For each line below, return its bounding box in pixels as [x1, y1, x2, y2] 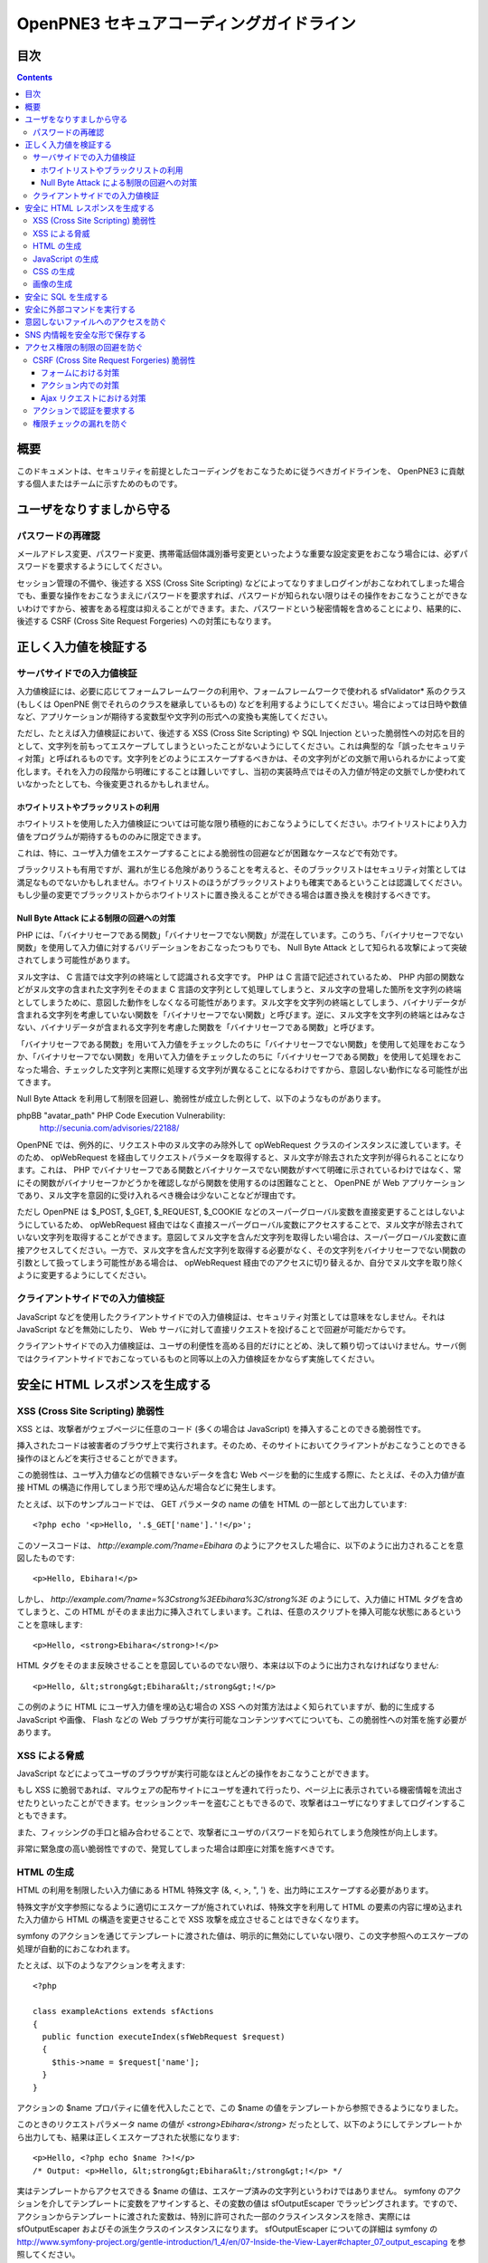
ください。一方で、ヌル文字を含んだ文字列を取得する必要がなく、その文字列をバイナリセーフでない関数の [70, 1245, 466, 1256]
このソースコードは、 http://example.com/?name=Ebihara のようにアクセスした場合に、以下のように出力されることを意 [16, 1540, 465, 1551]
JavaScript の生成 [33, 253, 99, 264]
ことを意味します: [16, 1618, 83, 1629]
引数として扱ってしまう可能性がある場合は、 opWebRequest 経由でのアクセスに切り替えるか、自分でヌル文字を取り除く [16, 1257, 465, 1268]
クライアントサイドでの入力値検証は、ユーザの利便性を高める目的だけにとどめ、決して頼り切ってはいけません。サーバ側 [16, 1341, 467, 1351]
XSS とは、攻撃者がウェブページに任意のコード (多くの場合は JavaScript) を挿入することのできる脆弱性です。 [16, 1423, 427, 1434]
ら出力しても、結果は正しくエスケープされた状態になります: [16, 2132, 239, 2143]
